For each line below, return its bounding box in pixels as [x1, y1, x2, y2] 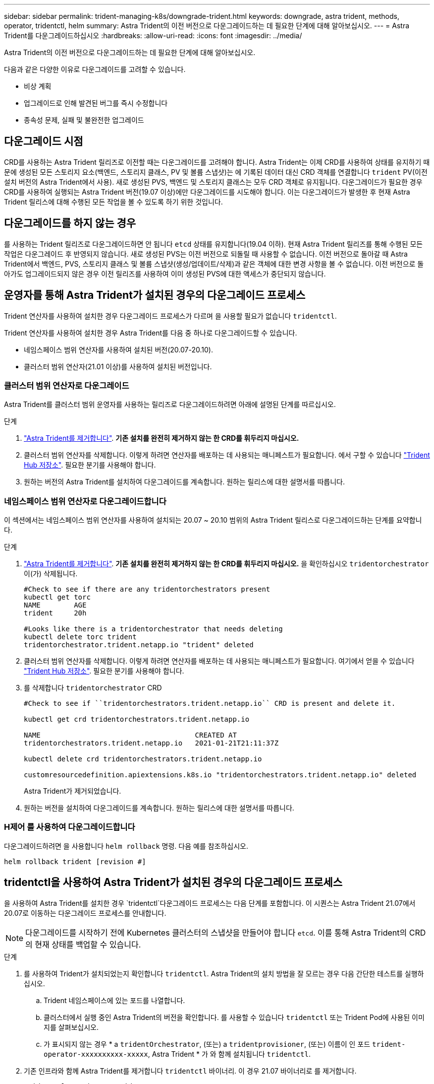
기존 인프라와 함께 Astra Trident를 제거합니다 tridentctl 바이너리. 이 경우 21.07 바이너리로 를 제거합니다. [24, 1066, 357, 1075]
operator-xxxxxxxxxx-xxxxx [44, 1050, 148, 1058]
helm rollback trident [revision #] [4, 857, 146, 866]
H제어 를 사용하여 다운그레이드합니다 [4, 822, 135, 832]
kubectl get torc [24, 593, 91, 602]
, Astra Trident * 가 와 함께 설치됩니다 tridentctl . [148, 1049, 311, 1058]
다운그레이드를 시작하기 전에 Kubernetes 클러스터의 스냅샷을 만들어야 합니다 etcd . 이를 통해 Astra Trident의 [25, 927, 407, 938]
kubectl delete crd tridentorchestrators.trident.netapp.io [24, 755, 262, 763]
